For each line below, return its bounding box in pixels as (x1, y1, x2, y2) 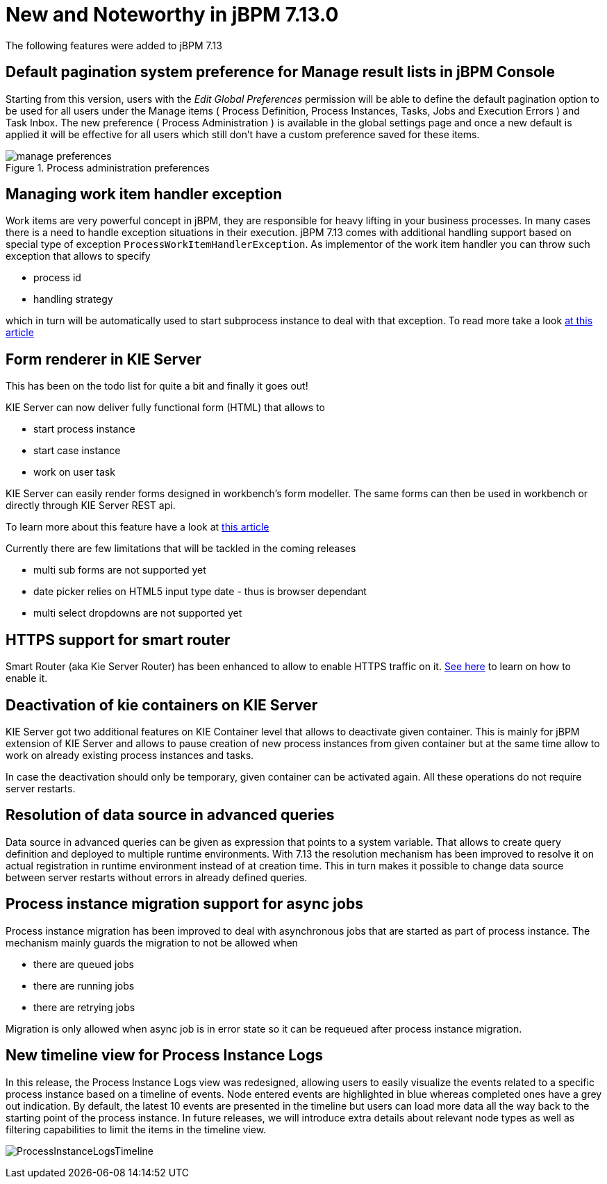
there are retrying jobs (33, 1001, 135, 1013)
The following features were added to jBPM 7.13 (6, 39, 222, 51)
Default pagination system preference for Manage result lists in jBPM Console (6, 63, 556, 81)
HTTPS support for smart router (6, 631, 231, 649)
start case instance (33, 444, 121, 457)
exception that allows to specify (6, 250, 151, 262)
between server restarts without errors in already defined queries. (6, 871, 308, 883)
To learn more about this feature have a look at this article (6, 521, 269, 533)
